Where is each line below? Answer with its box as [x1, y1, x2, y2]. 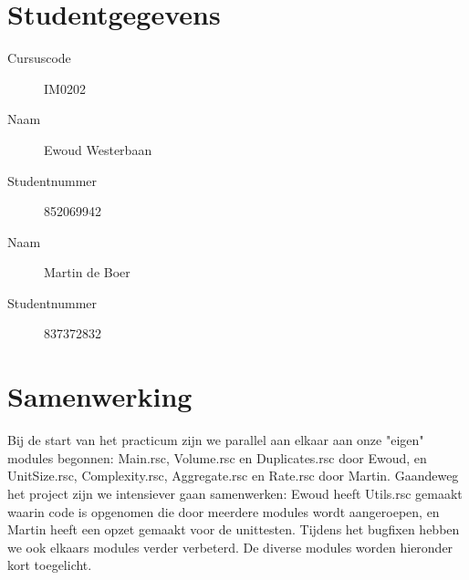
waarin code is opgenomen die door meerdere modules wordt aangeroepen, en [7, 502, 440, 521]
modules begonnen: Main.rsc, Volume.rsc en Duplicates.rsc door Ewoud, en [7, 448, 427, 467]
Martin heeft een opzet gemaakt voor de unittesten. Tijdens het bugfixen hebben [7, 520, 460, 539]
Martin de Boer [44, 263, 130, 282]
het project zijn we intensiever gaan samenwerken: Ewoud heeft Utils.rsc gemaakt [7, 483, 463, 502]
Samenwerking [7, 378, 193, 415]
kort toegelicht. [7, 555, 92, 575]
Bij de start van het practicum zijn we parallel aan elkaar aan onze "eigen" [7, 430, 424, 450]
